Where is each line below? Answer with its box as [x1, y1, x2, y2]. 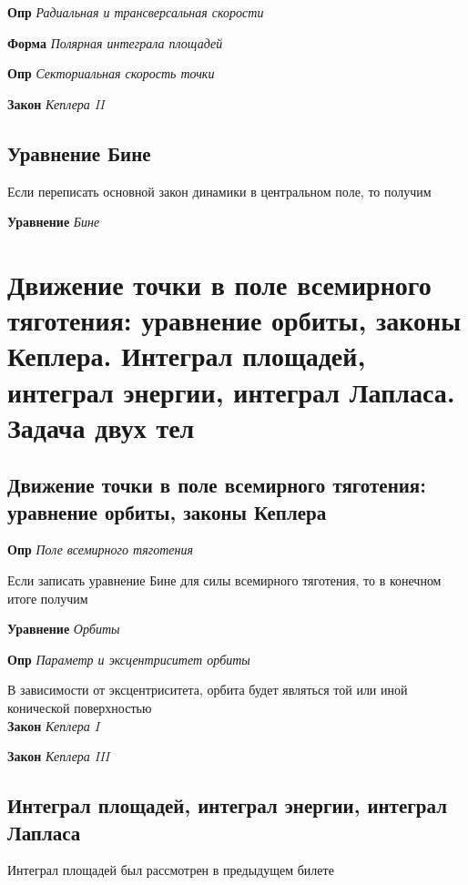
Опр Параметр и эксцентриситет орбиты [7, 649, 250, 668]
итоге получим [7, 588, 88, 607]
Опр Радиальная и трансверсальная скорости [7, 3, 264, 21]
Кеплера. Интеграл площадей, [7, 337, 366, 374]
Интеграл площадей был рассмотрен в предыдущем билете [7, 860, 334, 880]
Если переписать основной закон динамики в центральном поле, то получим [7, 181, 432, 200]
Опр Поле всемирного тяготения [7, 540, 194, 559]
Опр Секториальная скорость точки [7, 64, 215, 83]
